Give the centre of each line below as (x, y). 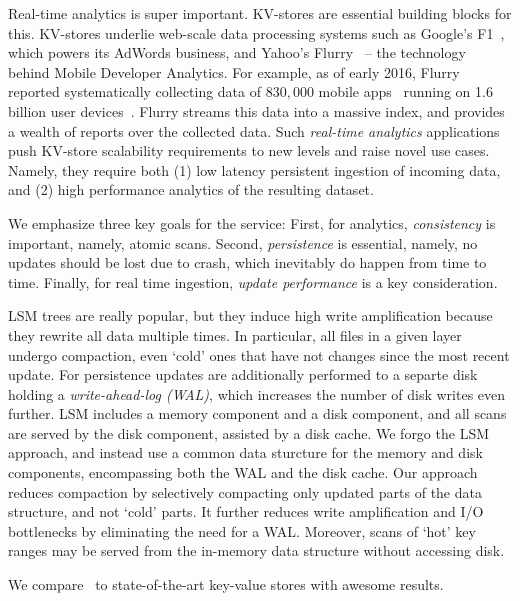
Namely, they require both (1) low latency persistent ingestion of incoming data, (254, 169)
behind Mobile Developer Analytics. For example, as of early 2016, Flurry (234, 71)
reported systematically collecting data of (135, 91)
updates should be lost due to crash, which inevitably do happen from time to (247, 262)
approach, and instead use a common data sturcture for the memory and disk (245, 452)
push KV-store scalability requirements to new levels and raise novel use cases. (249, 150)
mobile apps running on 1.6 (405, 91)
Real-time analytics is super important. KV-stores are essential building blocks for (260, 13)
